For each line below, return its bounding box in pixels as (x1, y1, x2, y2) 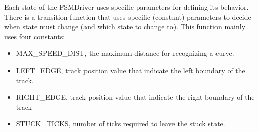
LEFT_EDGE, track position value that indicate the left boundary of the (16, 64, 245, 75)
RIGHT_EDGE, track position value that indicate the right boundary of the (16, 92, 255, 102)
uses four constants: (4, 31, 65, 41)
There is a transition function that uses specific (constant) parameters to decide (4, 11, 251, 22)
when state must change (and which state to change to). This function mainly (4, 21, 246, 32)
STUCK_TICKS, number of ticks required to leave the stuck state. (16, 118, 225, 129)
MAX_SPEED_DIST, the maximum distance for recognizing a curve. (16, 48, 234, 58)
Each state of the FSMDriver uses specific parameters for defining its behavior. (4, 2, 249, 12)
